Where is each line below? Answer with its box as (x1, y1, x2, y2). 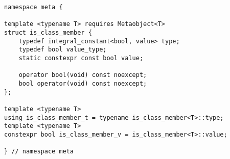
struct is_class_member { (4, 29, 92, 36)
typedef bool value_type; (18, 46, 107, 54)
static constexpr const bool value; (18, 54, 144, 62)
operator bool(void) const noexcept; (18, 71, 147, 79)
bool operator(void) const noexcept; (18, 79, 147, 87)
